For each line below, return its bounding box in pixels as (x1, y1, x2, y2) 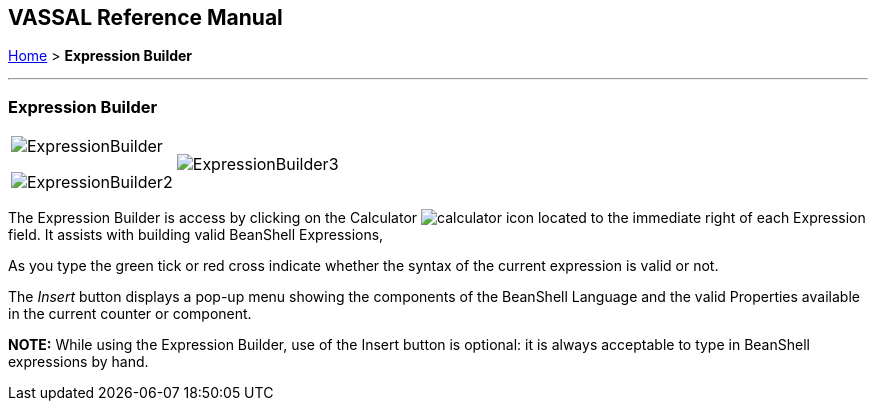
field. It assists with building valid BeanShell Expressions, (8, 226, 384, 244)
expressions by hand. (8, 353, 149, 371)
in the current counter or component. (8, 305, 252, 323)
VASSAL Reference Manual (8, 5, 283, 30)
